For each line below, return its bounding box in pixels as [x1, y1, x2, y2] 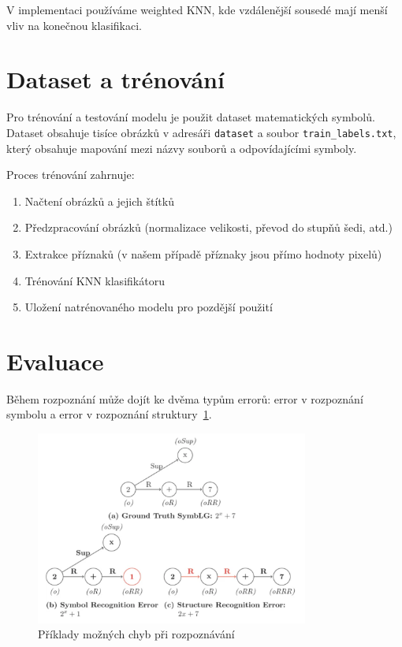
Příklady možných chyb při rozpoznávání [38, 626, 235, 642]
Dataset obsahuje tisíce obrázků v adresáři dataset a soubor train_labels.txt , [6, 124, 396, 140]
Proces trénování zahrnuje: [6, 166, 135, 183]
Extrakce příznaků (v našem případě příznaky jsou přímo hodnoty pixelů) [24, 245, 382, 262]
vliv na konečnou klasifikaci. [6, 17, 142, 33]
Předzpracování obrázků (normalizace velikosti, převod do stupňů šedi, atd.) [24, 219, 393, 236]
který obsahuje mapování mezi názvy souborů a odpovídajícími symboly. [6, 139, 357, 156]
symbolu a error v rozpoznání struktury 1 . [6, 406, 212, 422]
